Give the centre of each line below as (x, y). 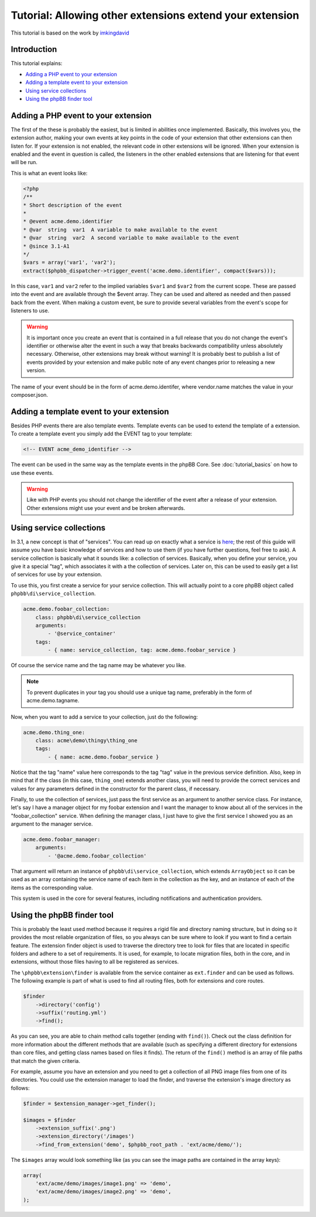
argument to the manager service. (52, 824)
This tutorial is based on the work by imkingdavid (70, 33)
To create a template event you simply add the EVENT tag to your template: (102, 434)
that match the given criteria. (46, 1060)
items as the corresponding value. (52, 888)
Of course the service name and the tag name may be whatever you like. (99, 665)
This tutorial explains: (37, 63)
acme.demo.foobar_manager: (62, 839)
